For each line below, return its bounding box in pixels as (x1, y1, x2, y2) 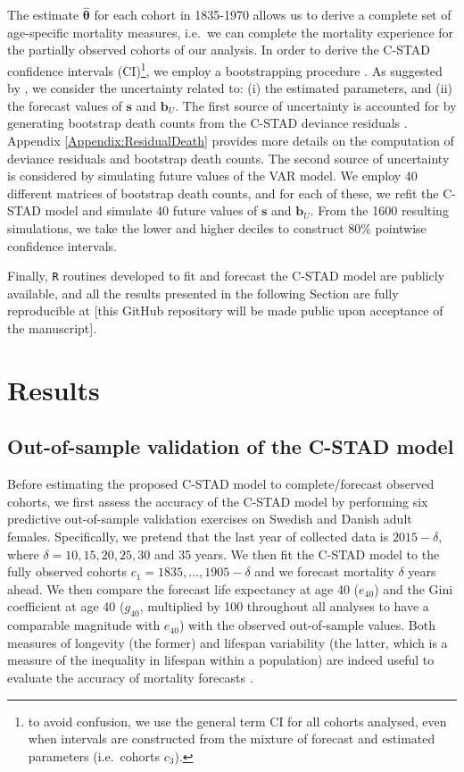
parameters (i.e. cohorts (28, 746, 161, 765)
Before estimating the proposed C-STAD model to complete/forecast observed (7, 474, 435, 493)
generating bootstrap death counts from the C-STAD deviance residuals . (7, 113, 408, 132)
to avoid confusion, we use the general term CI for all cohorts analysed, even (28, 711, 447, 730)
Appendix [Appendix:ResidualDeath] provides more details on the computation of (7, 131, 454, 150)
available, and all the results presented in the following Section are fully (7, 283, 399, 302)
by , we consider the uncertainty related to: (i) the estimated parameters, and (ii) (7, 79, 452, 97)
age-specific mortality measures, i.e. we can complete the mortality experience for (7, 22, 454, 41)
